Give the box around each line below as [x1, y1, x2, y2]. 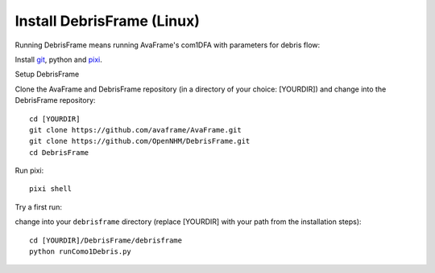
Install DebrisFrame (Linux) [14, 12, 201, 30]
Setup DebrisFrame [14, 69, 80, 79]
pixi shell [29, 185, 72, 194]
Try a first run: [14, 202, 62, 212]
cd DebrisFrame [29, 148, 89, 157]
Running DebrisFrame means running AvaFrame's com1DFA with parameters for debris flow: [14, 40, 321, 50]
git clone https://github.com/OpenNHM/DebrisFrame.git [29, 136, 251, 146]
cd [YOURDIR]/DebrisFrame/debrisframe [29, 235, 183, 245]
